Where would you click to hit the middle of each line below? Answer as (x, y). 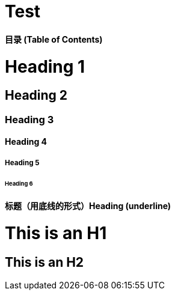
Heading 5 (22, 163)
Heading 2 (36, 96)
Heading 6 (19, 183)
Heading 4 (26, 142)
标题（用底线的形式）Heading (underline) (88, 206)
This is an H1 (56, 233)
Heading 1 (45, 66)
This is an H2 (45, 262)
